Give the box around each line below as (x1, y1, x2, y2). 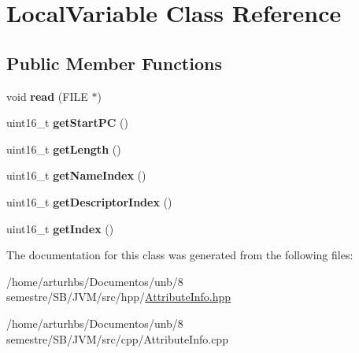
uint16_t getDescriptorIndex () (6, 193, 172, 210)
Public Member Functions (6, 50, 222, 75)
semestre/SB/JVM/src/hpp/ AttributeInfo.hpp (6, 288, 231, 305)
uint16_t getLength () (6, 140, 121, 157)
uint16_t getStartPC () (6, 114, 128, 131)
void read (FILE (6, 87, 88, 104)
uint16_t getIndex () (6, 220, 114, 236)
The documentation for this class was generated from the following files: (6, 247, 353, 263)
